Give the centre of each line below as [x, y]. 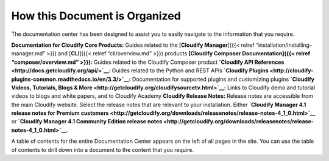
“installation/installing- [284, 45]
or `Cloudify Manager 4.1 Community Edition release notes [87, 122]
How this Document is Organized [96, 16]
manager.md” [28, 53]
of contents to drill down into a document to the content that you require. [103, 149]
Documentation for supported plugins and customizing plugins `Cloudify [223, 79]
